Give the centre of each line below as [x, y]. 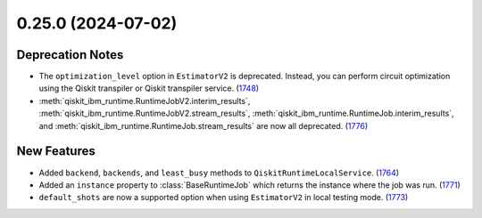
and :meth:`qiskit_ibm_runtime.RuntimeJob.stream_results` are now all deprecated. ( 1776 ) [204, 125]
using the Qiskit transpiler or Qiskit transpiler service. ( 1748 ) [149, 88]
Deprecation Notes [70, 55]
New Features [56, 151]
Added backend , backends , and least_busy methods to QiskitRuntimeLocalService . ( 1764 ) [219, 173]
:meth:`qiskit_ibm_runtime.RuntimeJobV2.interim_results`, [145, 101]
